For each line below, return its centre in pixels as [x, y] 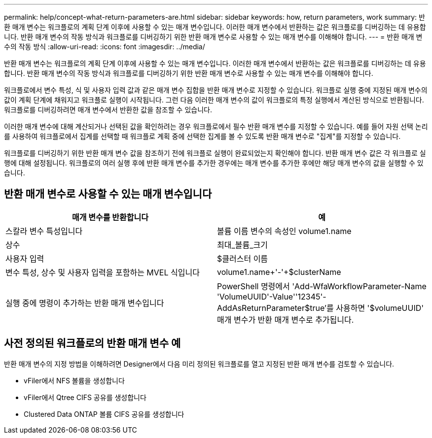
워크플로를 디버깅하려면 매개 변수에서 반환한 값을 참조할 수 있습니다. [108, 110]
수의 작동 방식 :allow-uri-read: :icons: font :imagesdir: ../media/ [105, 47]
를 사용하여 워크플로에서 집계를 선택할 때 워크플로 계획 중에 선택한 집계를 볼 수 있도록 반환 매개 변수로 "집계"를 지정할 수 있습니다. [202, 136]
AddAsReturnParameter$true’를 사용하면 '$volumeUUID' [321, 308]
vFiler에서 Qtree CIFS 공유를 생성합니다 [85, 397]
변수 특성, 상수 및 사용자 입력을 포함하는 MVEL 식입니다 [103, 272]
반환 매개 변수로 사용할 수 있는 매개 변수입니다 [108, 194]
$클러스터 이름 [243, 258]
